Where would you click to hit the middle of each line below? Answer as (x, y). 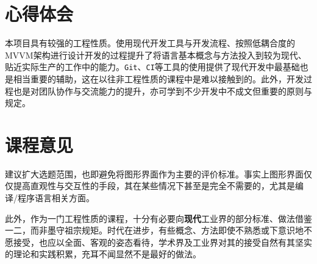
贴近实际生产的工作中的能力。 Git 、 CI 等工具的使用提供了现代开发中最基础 (152, 67)
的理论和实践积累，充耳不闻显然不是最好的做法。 (103, 254)
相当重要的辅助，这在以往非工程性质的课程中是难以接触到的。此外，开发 (158, 78)
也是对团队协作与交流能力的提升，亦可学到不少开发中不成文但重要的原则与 (162, 91)
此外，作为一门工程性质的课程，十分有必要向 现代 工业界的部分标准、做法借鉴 (158, 218)
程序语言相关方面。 (56, 198)
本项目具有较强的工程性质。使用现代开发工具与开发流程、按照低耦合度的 (150, 43)
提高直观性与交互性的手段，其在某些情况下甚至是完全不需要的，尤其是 (154, 186)
